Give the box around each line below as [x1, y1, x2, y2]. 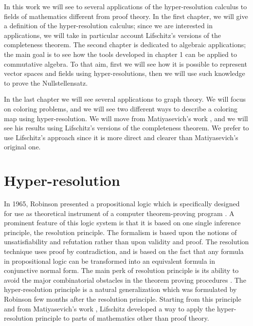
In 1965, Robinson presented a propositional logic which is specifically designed [4, 199, 240, 209]
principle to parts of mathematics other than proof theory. [35, 313, 209, 323]
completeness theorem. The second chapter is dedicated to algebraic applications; [4, 39, 246, 50]
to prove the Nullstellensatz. [4, 77, 88, 88]
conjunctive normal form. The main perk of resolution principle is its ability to [4, 265, 239, 275]
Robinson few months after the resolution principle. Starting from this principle [4, 293, 241, 304]
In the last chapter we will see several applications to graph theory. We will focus [4, 94, 246, 104]
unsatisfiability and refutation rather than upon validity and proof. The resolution [4, 236, 249, 247]
